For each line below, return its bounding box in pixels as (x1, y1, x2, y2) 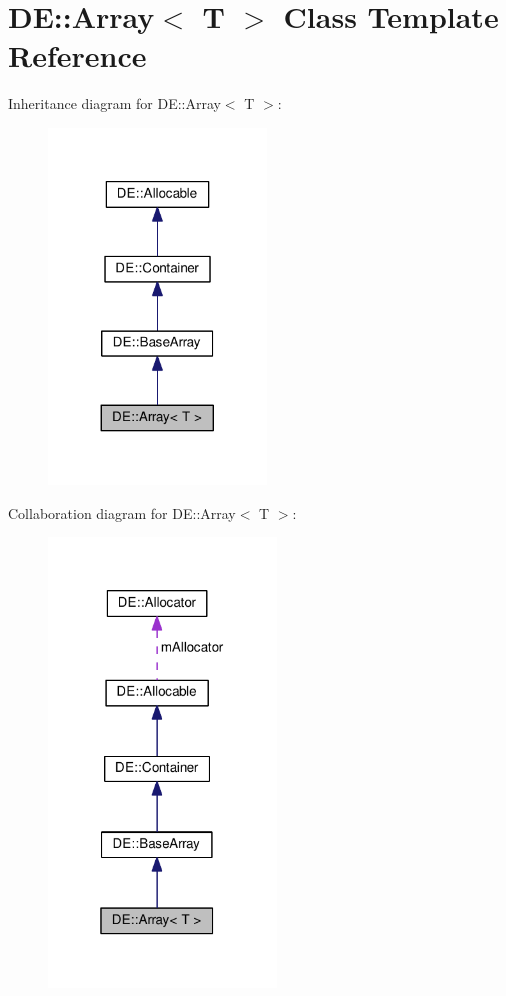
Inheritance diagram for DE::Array (8, 93, 221, 114)
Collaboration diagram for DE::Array (8, 502, 236, 523)
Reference (8, 35, 147, 76)
